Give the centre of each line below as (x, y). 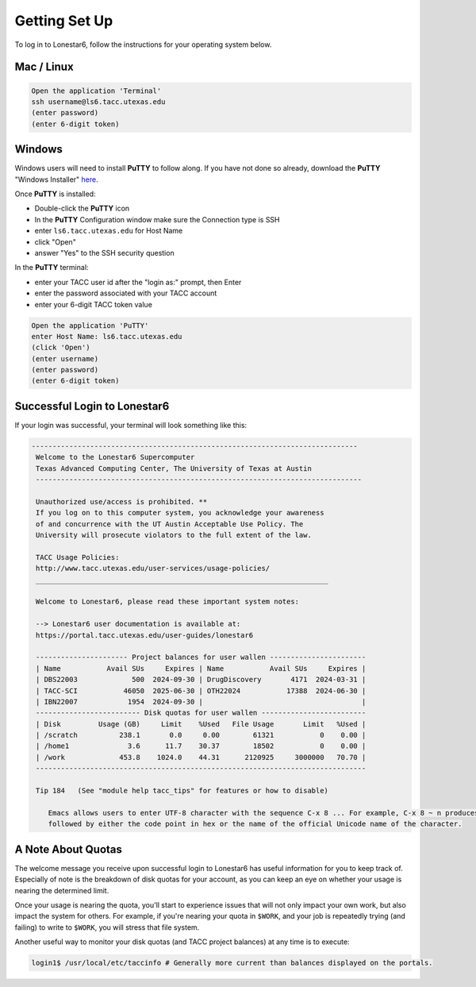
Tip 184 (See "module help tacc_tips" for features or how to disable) (182, 791)
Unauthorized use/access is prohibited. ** (122, 501)
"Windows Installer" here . (56, 179)
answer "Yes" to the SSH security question (104, 253)
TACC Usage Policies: (78, 557)
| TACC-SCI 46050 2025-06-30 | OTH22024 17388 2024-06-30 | (201, 690)
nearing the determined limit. (62, 890)
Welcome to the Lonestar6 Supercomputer (115, 457)
